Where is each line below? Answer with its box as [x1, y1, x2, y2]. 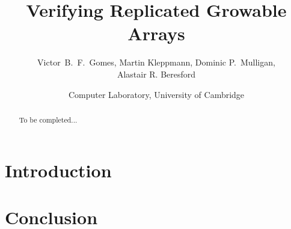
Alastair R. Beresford [117, 67, 196, 80]
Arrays [127, 21, 185, 46]
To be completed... [19, 114, 78, 124]
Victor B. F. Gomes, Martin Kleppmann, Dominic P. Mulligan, [37, 56, 275, 69]
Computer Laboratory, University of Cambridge [68, 88, 245, 100]
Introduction [5, 157, 112, 182]
